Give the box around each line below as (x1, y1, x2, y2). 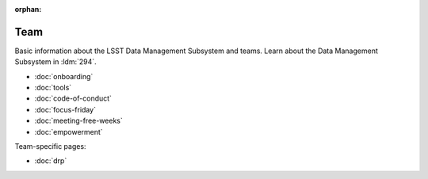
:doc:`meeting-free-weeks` (34, 116, 123, 126)
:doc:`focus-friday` (34, 105, 97, 114)
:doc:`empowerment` (34, 127, 103, 136)
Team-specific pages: (14, 142, 86, 151)
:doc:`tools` (34, 83, 72, 93)
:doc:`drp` (34, 156, 67, 166)
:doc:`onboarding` (34, 71, 94, 81)
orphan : (14, 5, 42, 13)
